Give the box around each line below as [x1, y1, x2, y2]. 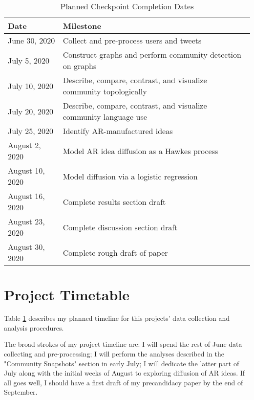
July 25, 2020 [8, 125, 54, 136]
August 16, [8, 190, 45, 201]
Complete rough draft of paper [63, 246, 168, 258]
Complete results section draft [63, 196, 166, 207]
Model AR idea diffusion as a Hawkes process [63, 145, 218, 156]
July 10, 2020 [8, 80, 54, 91]
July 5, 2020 [8, 54, 50, 66]
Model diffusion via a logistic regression [63, 170, 198, 182]
